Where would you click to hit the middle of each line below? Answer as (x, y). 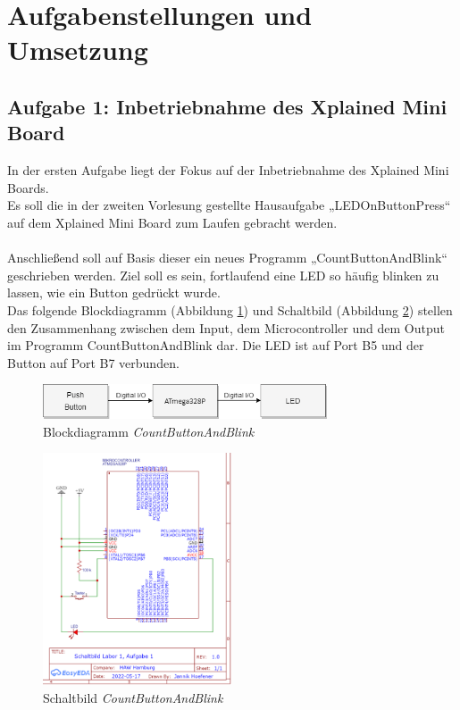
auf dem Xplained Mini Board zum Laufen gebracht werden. (172, 222)
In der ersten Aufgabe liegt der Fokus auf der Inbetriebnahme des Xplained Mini (228, 170)
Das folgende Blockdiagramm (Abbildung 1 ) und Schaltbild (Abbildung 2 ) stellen (230, 309)
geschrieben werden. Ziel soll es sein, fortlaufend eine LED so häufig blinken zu (223, 275)
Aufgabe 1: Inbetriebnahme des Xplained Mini (227, 106)
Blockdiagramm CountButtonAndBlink (149, 431)
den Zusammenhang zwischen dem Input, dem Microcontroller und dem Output (226, 327)
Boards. (28, 187)
